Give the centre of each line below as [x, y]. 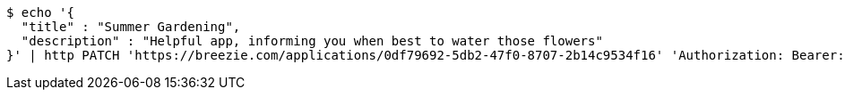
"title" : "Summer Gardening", [131, 27]
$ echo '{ [40, 12]
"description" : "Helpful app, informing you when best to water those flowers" [312, 41]
